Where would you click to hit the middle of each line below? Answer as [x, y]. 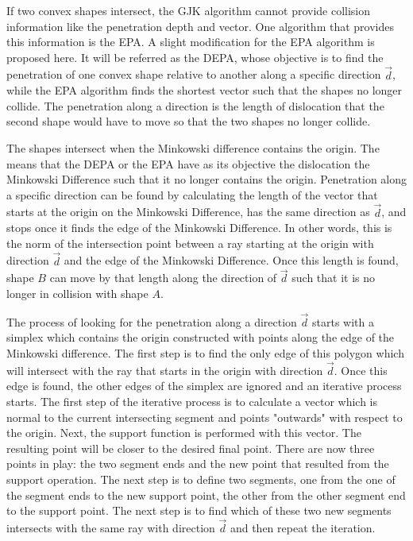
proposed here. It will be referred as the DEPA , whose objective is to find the [195, 57]
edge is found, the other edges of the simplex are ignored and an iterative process [204, 386]
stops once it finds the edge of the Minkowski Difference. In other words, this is [199, 228]
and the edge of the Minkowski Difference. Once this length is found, [231, 260]
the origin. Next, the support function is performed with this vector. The [184, 433]
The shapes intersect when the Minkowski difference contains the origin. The [193, 147]
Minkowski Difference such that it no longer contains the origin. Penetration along [207, 179]
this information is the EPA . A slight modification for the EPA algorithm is [191, 42]
